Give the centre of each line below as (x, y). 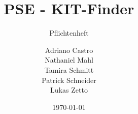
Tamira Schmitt (69, 69)
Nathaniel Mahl (69, 60)
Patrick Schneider (69, 80)
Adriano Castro (69, 50)
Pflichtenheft (69, 33)
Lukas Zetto (69, 90)
